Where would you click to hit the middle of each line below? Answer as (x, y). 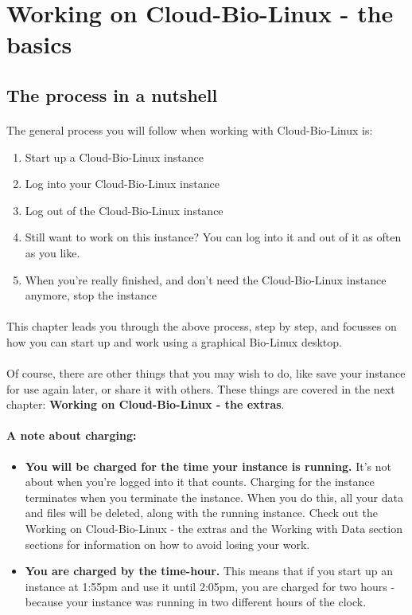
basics (39, 44)
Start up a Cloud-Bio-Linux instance (114, 157)
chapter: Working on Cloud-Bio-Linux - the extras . (146, 404)
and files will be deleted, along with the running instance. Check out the (201, 513)
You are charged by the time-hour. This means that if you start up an (209, 571)
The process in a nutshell (112, 94)
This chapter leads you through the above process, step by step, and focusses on (202, 326)
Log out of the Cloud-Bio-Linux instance (124, 210)
